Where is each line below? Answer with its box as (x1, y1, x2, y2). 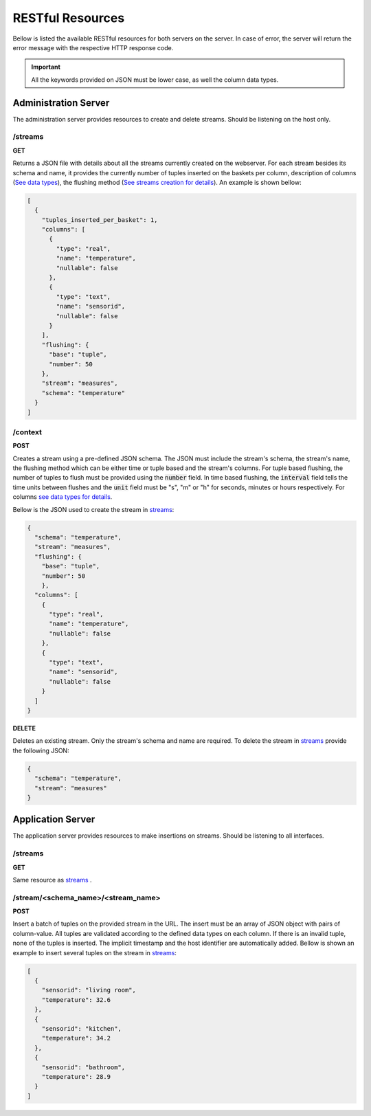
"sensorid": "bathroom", (41, 1063, 126, 1071)
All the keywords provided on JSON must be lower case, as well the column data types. (31, 76, 279, 84)
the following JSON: (12, 746, 69, 755)
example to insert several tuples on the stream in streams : (12, 948, 177, 957)
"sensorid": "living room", (41, 986, 137, 994)
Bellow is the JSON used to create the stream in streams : (12, 505, 175, 513)
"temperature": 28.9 (41, 1073, 111, 1080)
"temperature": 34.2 (41, 1034, 111, 1042)
